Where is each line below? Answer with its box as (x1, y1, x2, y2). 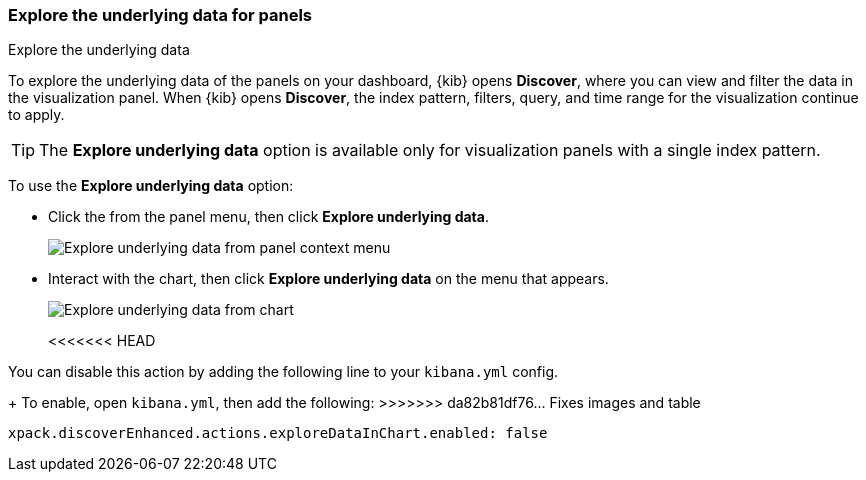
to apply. (8, 106, 65, 124)
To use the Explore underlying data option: (8, 177, 294, 195)
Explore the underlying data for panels (8, 5, 313, 25)
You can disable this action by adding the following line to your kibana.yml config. (8, 363, 559, 381)
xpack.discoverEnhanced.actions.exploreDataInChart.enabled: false (8, 425, 548, 442)
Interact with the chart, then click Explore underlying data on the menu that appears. (48, 270, 609, 288)
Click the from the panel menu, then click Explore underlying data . (48, 208, 489, 226)
